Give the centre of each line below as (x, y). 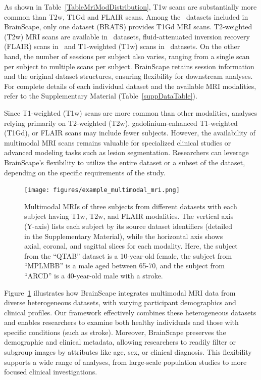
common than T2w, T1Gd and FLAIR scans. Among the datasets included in (126, 16)
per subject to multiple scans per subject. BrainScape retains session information (129, 66)
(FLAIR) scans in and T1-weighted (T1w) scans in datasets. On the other (122, 46)
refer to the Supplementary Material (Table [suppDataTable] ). (101, 96)
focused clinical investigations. (51, 372)
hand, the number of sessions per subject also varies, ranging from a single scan (127, 56)
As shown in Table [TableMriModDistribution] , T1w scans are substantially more (130, 7)
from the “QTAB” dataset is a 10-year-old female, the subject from (128, 255)
